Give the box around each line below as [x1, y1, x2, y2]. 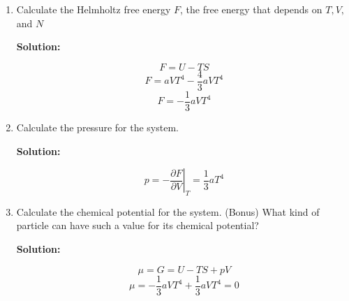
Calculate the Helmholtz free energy [16, 2, 171, 16]
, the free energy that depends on [180, 2, 322, 16]
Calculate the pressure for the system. [16, 119, 179, 134]
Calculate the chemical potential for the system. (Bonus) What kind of [16, 204, 320, 219]
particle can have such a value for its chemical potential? [16, 218, 259, 233]
